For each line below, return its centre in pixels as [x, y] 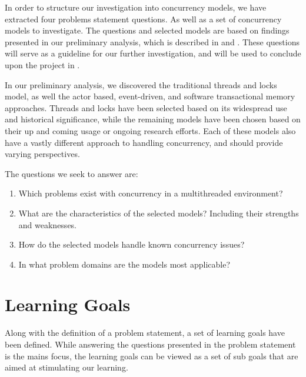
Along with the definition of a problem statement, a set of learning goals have [145, 333]
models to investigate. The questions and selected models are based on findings [147, 30]
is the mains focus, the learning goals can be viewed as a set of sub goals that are [152, 356]
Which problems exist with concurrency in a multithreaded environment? [151, 193]
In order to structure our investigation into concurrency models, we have [136, 7]
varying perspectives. [42, 154]
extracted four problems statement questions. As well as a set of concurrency [143, 19]
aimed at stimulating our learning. [66, 367]
